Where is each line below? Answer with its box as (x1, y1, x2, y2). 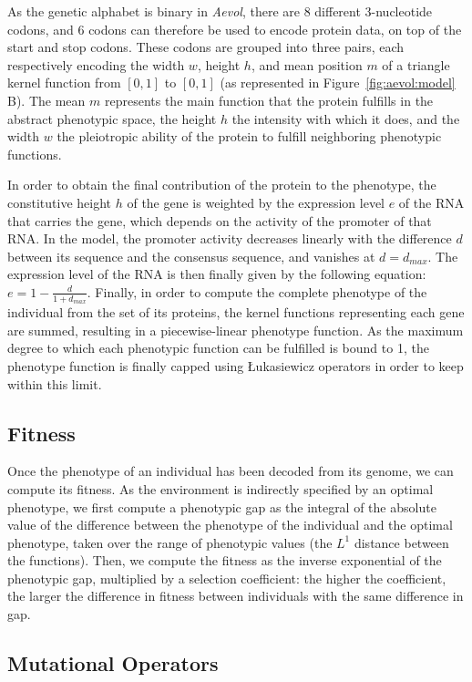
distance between (354, 532, 449, 552)
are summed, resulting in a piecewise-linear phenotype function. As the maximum (7, 320, 464, 339)
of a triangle (382, 55, 450, 74)
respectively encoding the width (7, 55, 185, 74)
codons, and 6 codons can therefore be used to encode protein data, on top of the (7, 19, 462, 38)
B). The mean (7, 90, 86, 109)
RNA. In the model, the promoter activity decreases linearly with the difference (7, 229, 452, 248)
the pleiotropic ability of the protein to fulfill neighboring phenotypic (56, 127, 442, 146)
